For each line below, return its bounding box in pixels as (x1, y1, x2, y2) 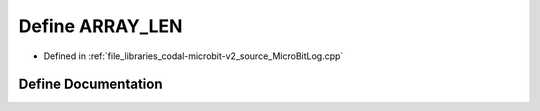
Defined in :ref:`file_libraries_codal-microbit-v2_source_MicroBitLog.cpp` (43, 50, 344, 62)
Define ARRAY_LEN (18, 15, 183, 37)
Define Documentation (18, 76, 163, 93)
